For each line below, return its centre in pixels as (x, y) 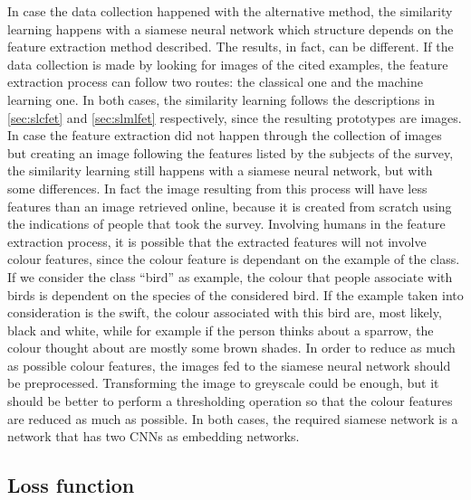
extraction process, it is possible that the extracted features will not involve (217, 241)
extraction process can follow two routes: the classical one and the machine (215, 82)
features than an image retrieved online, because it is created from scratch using (230, 206)
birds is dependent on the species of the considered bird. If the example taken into (235, 294)
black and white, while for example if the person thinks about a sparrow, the (221, 330)
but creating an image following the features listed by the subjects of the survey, (231, 152)
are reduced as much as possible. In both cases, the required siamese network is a (233, 418)
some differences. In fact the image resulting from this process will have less (217, 188)
